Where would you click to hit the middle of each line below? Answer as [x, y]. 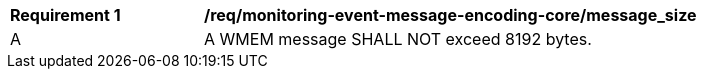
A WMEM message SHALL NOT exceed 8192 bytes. [398, 39]
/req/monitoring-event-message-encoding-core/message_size [450, 15]
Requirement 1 [65, 15]
